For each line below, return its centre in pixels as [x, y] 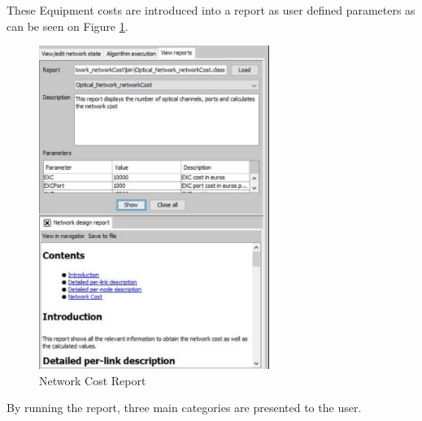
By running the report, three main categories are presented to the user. [184, 408]
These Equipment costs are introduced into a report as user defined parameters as [211, 10]
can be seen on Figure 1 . [67, 26]
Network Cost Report [93, 380]
